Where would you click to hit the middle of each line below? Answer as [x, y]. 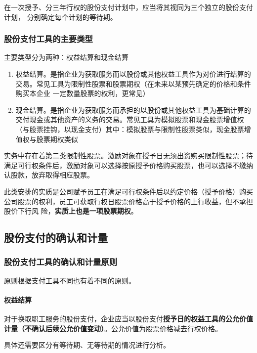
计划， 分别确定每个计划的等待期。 [61, 17]
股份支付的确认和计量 [56, 238]
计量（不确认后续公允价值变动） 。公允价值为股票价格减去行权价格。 [113, 328]
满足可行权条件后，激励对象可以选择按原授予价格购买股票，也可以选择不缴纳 [128, 165]
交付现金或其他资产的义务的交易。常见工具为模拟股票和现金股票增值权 [130, 119]
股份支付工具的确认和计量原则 [61, 262]
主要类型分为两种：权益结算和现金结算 [66, 57]
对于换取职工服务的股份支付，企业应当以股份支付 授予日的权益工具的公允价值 [128, 319]
